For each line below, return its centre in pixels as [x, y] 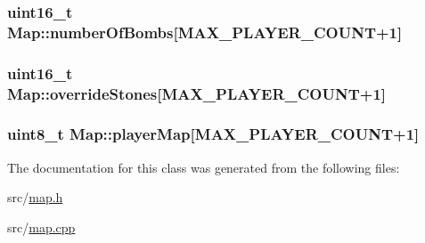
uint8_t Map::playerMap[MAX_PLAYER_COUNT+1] [213, 134]
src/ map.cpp [41, 227]
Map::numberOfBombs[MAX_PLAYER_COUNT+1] [205, 32]
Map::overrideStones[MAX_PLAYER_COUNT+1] [197, 93]
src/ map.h [35, 197]
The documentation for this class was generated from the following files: [204, 167]
